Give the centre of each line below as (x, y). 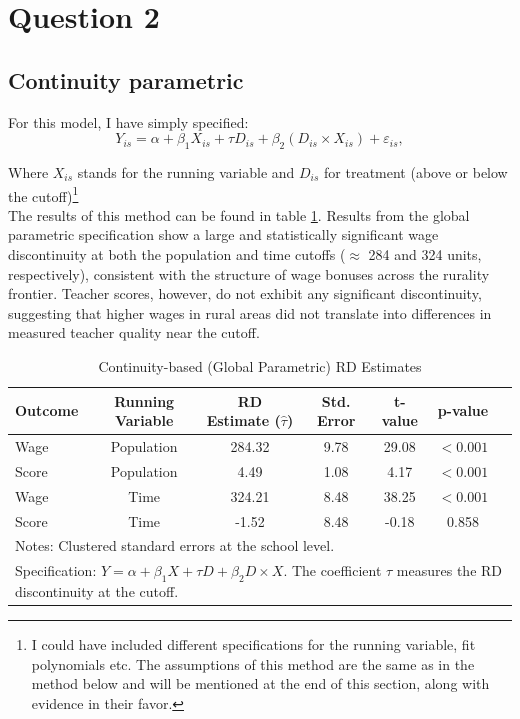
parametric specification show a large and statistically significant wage (223, 234)
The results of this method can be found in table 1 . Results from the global (239, 214)
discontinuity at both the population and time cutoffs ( (177, 254)
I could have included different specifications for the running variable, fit (253, 644)
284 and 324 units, (425, 254)
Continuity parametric (126, 79)
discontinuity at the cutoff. (97, 591)
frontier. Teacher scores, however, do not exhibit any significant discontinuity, (245, 293)
